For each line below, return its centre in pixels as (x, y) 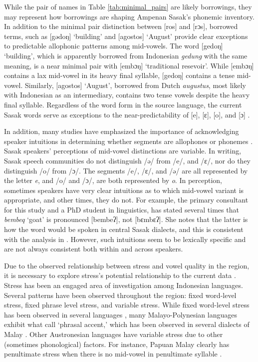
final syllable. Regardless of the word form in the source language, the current (123, 104)
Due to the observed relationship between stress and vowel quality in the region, (127, 265)
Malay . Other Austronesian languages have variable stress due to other (114, 334)
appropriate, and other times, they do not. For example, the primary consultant (126, 200)
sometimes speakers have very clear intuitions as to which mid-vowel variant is (124, 190)
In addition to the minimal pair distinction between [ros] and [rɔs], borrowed (121, 26)
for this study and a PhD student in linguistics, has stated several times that (122, 209)
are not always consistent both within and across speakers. (94, 249)
